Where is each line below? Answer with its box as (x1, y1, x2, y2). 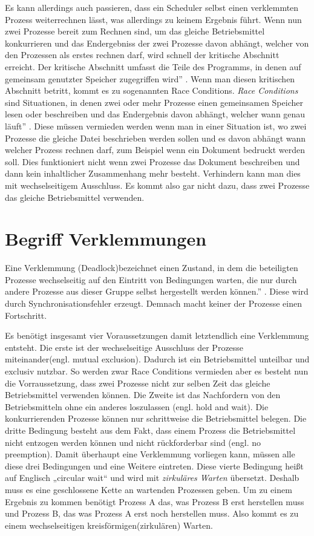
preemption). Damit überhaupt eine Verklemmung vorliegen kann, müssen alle (5, 448, 295, 460)
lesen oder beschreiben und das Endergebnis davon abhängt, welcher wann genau (5, 108, 306, 120)
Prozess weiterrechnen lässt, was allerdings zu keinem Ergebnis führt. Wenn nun (5, 13, 302, 25)
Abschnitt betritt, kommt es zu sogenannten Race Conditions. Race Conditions (5, 84, 298, 97)
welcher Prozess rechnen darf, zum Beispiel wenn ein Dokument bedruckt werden (5, 143, 306, 156)
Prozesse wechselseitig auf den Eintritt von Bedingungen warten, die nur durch (5, 273, 297, 286)
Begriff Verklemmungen (5, 226, 207, 251)
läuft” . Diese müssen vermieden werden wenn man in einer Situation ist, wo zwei (5, 119, 307, 132)
